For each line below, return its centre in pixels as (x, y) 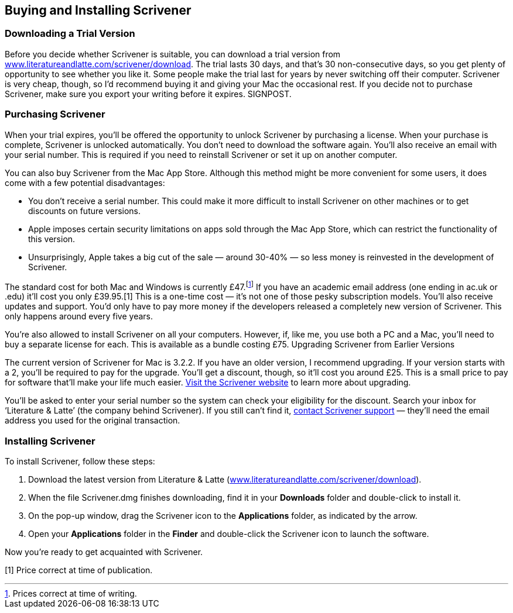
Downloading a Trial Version (70, 34)
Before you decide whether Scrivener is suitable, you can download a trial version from (173, 54)
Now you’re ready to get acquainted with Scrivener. (104, 552)
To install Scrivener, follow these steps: (80, 461)
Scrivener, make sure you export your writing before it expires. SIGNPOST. (148, 94)
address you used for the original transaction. (93, 421)
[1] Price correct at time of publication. (79, 570)
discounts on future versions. (85, 211)
